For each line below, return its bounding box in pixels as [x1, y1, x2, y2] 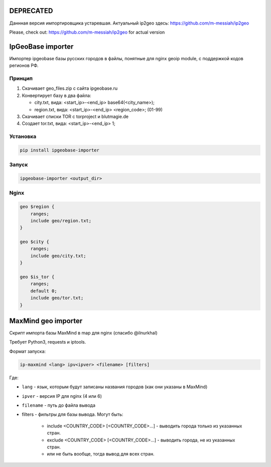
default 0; [30, 288, 57, 293]
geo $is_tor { [20, 274, 55, 280]
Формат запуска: [9, 348, 46, 354]
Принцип [9, 75, 33, 82]
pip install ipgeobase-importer [20, 147, 100, 153]
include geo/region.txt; [30, 218, 92, 223]
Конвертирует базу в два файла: [22, 92, 91, 98]
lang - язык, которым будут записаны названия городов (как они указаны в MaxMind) [22, 384, 208, 390]
